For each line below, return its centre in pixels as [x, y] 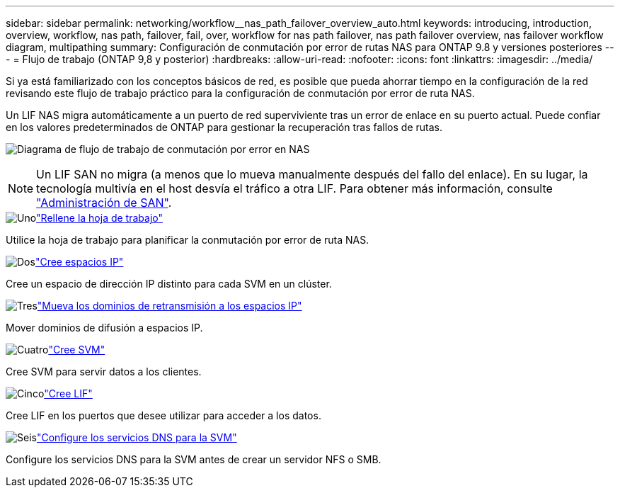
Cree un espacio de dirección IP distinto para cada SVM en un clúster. [169, 284]
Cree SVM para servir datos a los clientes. [104, 372]
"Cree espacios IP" [79, 262]
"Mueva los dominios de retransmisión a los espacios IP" [170, 306]
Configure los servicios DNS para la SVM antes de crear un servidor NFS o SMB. [194, 459]
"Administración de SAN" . [104, 203]
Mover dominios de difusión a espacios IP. [104, 328]
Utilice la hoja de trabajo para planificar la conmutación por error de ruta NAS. [188, 240]
